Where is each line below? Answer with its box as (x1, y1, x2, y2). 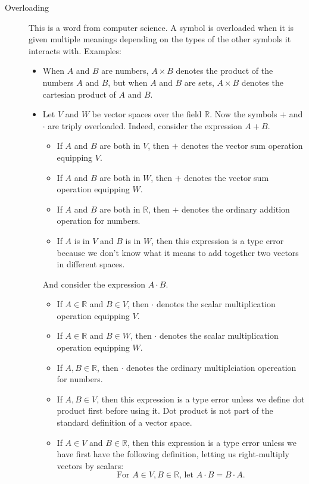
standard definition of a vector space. (57, 416, 192, 429)
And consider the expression (42, 277, 145, 290)
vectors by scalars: (57, 459, 124, 471)
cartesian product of (42, 88, 116, 100)
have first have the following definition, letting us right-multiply (57, 448, 289, 460)
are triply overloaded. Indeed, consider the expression (48, 119, 242, 132)
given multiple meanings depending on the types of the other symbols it (29, 33, 291, 45)
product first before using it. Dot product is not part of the (57, 404, 273, 417)
